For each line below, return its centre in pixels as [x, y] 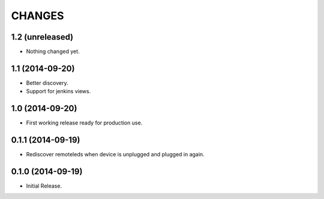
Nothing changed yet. [53, 52]
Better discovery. [47, 83]
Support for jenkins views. [58, 91]
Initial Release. [44, 186]
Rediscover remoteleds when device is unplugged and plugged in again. [115, 155]
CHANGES [37, 16]
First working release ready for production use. [84, 123]
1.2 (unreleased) [42, 37]
